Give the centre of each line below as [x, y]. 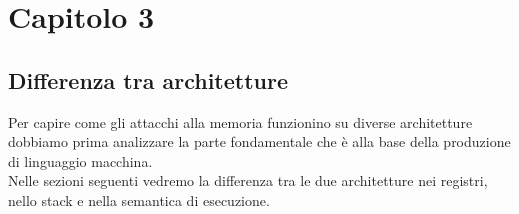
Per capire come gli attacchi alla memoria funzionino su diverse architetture [240, 121]
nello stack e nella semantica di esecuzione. [139, 199]
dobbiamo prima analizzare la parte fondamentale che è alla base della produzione [259, 141]
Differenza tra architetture [148, 79]
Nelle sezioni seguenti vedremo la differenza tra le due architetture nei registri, [248, 180]
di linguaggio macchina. [80, 160]
